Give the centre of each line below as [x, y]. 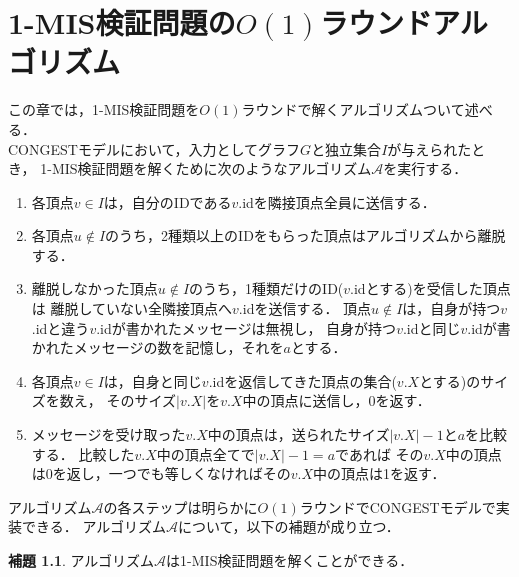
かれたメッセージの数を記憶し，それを [157, 347]
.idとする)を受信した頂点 [430, 288]
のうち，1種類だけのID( [266, 288]
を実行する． [425, 168]
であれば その [379, 453]
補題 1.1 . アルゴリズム [81, 560]
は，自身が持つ [451, 308]
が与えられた [429, 148]
